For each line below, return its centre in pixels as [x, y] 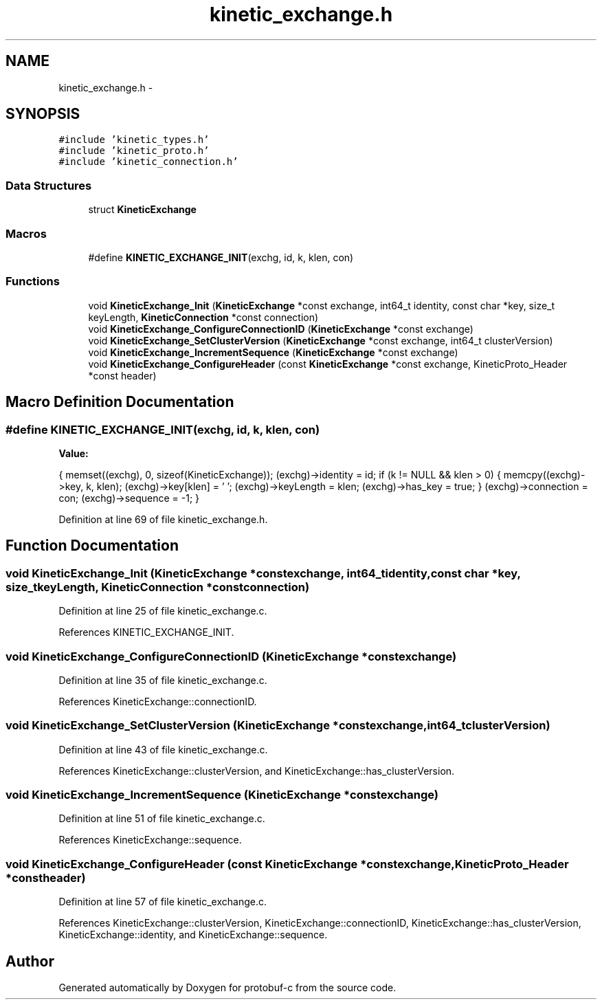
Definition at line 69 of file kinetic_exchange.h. [163, 519]
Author [30, 961]
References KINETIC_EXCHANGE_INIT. [146, 632]
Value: [74, 453]
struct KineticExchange [142, 210]
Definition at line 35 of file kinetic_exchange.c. [163, 680]
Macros [26, 233]
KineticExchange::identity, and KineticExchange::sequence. [193, 935]
